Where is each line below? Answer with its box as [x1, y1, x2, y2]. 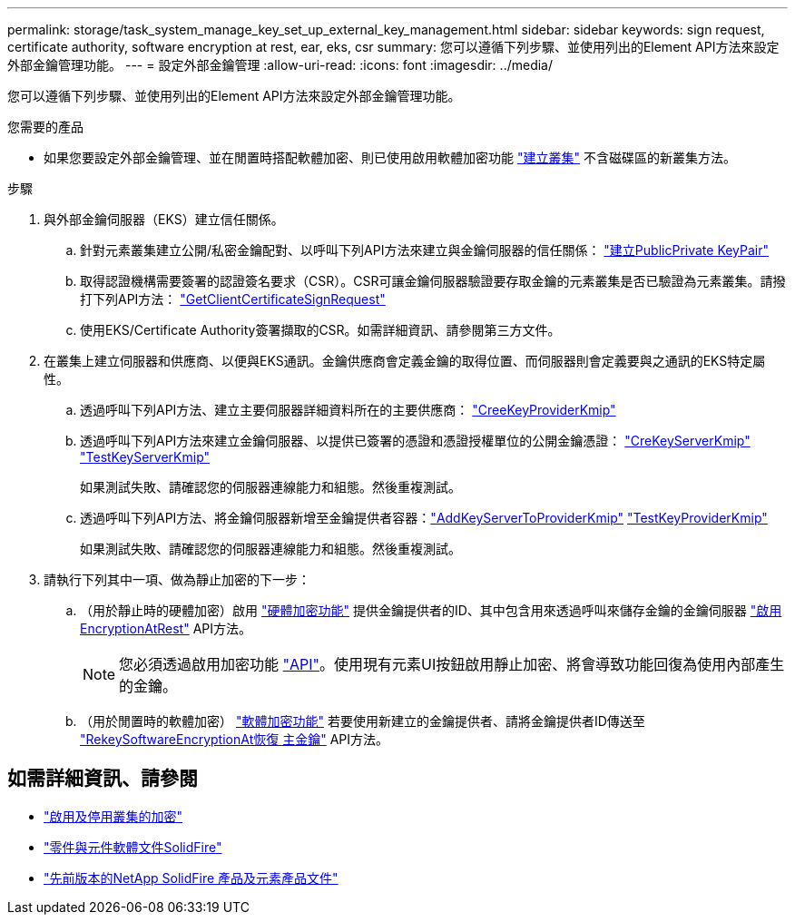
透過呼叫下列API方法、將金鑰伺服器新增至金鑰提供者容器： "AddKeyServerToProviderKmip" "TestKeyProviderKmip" [80, 510, 768, 525]
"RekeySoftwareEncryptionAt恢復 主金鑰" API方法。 [80, 731, 388, 747]
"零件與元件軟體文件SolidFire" [44, 839, 222, 855]
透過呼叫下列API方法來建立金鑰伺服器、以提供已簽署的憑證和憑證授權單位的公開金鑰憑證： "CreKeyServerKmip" [80, 433, 751, 448]
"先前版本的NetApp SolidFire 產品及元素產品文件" [44, 869, 339, 886]
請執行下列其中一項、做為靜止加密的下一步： [44, 572, 310, 587]
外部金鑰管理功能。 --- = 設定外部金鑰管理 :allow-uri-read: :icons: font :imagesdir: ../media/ [7, 57, 554, 73]
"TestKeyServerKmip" [80, 449, 211, 465]
